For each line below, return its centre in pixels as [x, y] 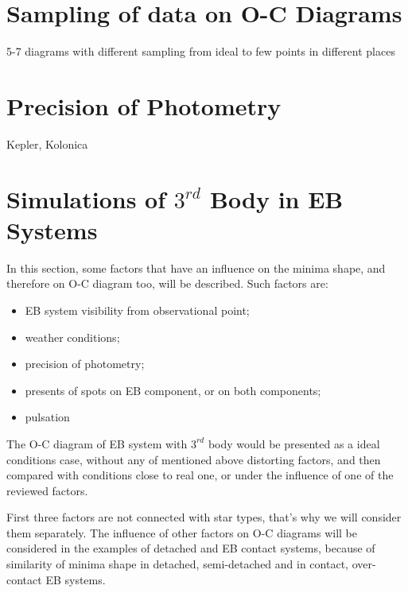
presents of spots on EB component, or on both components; [173, 390]
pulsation [47, 417]
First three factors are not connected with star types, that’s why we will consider [204, 517]
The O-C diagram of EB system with [97, 443]
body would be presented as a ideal [294, 443]
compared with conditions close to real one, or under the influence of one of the [200, 475]
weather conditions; [72, 337]
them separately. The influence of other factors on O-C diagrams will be [182, 532]
